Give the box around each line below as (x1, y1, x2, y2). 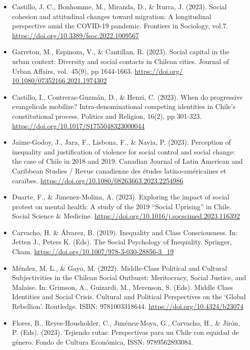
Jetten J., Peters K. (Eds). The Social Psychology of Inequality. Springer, (12, 237, 232, 247)
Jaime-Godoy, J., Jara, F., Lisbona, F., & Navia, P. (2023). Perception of (12, 137, 231, 147)
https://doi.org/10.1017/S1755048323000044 (12, 120, 145, 131)
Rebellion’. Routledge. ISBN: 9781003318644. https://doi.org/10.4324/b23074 (12, 301, 244, 311)
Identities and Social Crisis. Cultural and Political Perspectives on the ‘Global (12, 291, 246, 302)
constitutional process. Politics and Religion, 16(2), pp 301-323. (12, 110, 202, 121)
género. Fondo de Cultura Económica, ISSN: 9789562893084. (12, 336, 193, 347)
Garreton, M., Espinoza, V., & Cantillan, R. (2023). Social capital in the (12, 46, 229, 57)
